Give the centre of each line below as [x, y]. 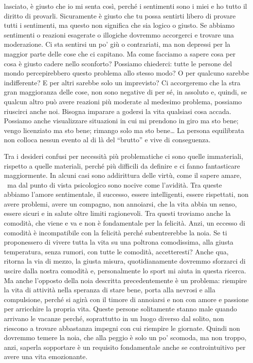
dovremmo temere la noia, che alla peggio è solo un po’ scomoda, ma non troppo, [125, 337]
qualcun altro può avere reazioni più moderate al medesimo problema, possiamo [123, 101]
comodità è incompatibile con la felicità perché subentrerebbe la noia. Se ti [116, 232]
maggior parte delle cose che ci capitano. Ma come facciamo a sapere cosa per [120, 53]
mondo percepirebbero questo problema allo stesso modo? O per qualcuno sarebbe [126, 73]
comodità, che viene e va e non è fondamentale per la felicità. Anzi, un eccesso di [125, 223]
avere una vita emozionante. [46, 356]
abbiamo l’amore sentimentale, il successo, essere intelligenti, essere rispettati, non [126, 194]
